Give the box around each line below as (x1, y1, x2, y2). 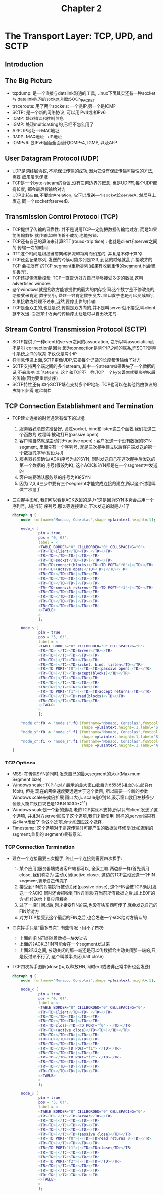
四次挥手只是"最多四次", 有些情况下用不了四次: (12, 925, 105, 931)
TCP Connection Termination (5, 844, 75, 851)
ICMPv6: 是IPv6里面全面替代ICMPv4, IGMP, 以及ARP (12, 140, 117, 146)
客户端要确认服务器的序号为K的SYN (19, 474, 91, 480)
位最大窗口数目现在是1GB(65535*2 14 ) (12, 800, 88, 807)
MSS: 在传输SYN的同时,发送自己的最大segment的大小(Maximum (12, 771, 141, 777)
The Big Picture (5, 77, 52, 85)
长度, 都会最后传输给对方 (16, 186, 66, 192)
